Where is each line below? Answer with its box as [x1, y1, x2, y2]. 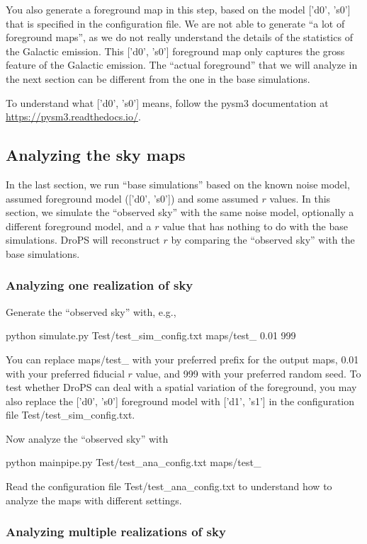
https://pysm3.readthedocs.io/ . [6, 109, 141, 124]
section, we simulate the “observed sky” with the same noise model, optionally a [6, 205, 354, 220]
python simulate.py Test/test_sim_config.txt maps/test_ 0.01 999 [6, 328, 296, 343]
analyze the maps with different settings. [6, 492, 182, 507]
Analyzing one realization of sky [6, 276, 193, 294]
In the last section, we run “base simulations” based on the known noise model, [6, 176, 350, 191]
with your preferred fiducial [6, 365, 125, 380]
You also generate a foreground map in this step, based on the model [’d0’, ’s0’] [6, 2, 351, 16]
